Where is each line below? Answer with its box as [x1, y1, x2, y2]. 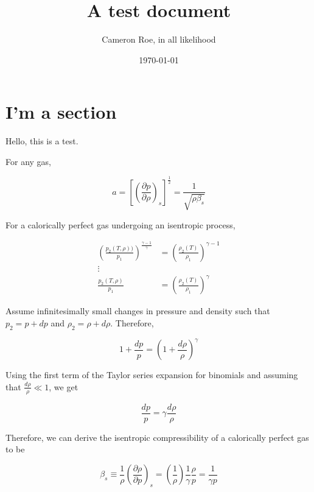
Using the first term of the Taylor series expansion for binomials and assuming [5, 368, 298, 381]
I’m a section [5, 99, 117, 124]
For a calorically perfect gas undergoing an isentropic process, [5, 218, 235, 231]
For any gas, [5, 155, 51, 167]
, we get [49, 380, 78, 393]
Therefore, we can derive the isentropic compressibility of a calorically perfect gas [5, 430, 309, 443]
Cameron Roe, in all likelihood [102, 33, 216, 46]
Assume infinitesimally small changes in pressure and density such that [5, 304, 270, 317]
